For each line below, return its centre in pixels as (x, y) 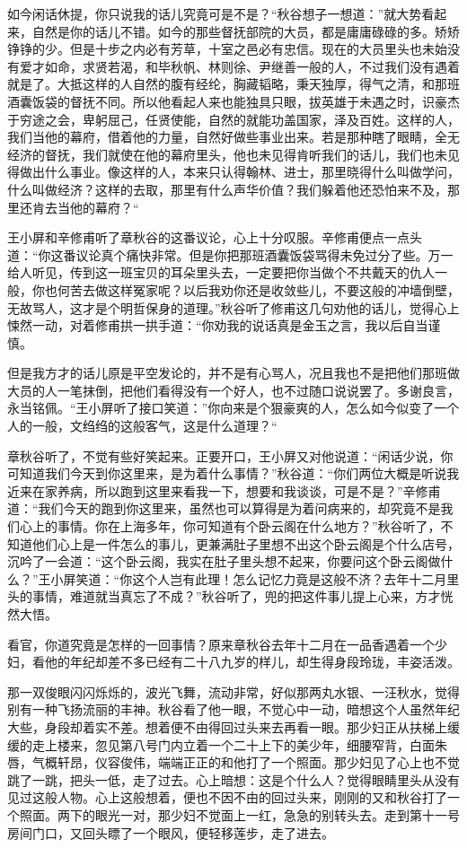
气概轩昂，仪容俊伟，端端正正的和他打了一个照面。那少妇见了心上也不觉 (246, 762)
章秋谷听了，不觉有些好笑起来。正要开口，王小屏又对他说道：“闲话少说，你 (230, 455)
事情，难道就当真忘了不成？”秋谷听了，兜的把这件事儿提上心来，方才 (236, 596)
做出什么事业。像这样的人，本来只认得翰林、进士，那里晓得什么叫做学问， (239, 172)
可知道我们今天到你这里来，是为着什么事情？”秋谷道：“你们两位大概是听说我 (233, 473)
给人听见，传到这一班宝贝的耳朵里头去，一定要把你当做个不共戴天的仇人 (221, 272)
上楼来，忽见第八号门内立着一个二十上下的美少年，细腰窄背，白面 (239, 744)
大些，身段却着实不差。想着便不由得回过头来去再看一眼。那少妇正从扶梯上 (227, 726)
